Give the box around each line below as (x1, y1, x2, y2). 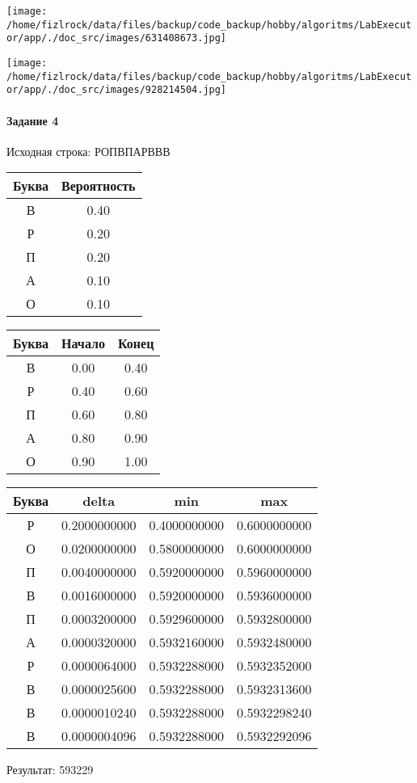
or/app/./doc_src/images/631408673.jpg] (6, 32, 227, 44)
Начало (61, 334, 105, 353)
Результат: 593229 (6, 761, 94, 778)
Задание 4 (6, 112, 59, 128)
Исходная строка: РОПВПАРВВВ (6, 142, 171, 159)
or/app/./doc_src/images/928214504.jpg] (6, 84, 227, 96)
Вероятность (61, 176, 136, 196)
